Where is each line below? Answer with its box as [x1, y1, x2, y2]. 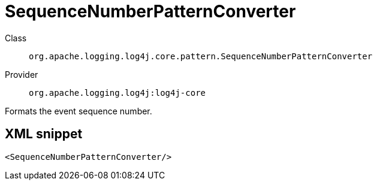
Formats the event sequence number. [5, 105, 152, 116]
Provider [5, 69, 38, 80]
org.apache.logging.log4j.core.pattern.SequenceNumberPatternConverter [29, 51, 373, 61]
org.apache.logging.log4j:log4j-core [29, 87, 206, 98]
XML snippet [5, 126, 83, 142]
